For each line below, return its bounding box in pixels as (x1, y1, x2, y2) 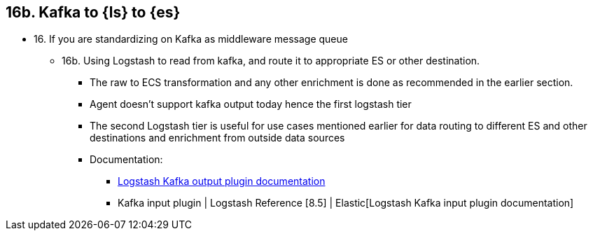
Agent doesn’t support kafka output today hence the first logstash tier (90, 98, 412, 111)
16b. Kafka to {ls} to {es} (6, 4, 181, 21)
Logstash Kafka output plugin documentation (118, 175, 326, 188)
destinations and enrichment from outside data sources (90, 132, 345, 144)
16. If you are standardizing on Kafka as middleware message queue (34, 33, 348, 46)
